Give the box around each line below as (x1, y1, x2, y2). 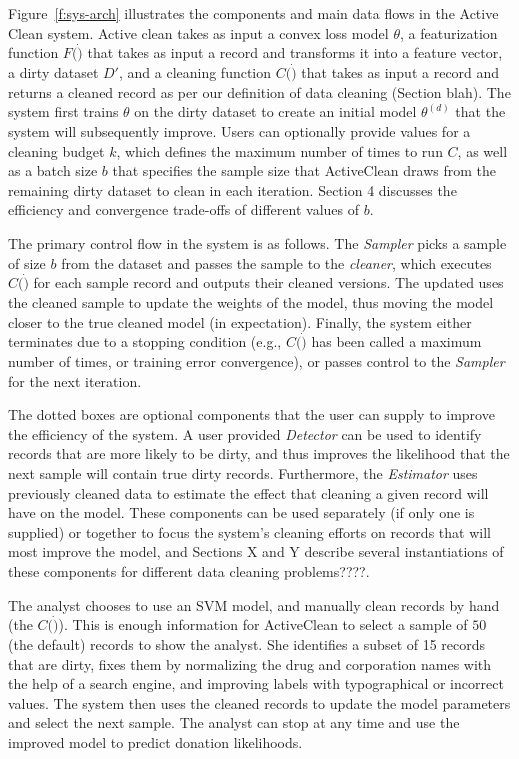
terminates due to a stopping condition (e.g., (8, 331, 282, 352)
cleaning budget (8, 140, 105, 161)
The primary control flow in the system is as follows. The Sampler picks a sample (8, 232, 507, 253)
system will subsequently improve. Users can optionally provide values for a (8, 121, 471, 141)
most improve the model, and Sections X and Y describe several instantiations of (8, 541, 504, 562)
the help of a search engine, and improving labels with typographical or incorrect (8, 673, 504, 694)
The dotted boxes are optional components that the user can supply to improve (8, 404, 495, 425)
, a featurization (399, 22, 498, 43)
